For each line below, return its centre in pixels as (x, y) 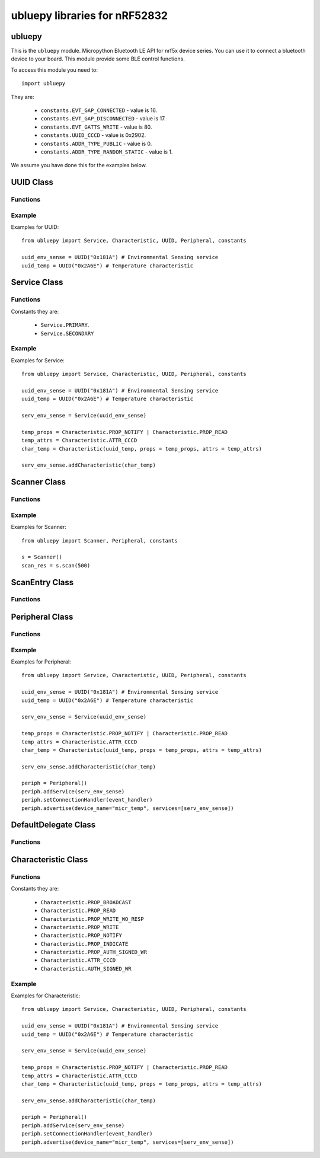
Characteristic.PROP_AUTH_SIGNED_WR (94, 952)
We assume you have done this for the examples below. (79, 165)
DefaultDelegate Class (53, 825)
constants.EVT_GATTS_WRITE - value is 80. (96, 127)
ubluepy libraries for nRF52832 (89, 15)
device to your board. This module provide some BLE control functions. (98, 59)
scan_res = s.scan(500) (56, 565)
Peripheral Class (42, 617)
